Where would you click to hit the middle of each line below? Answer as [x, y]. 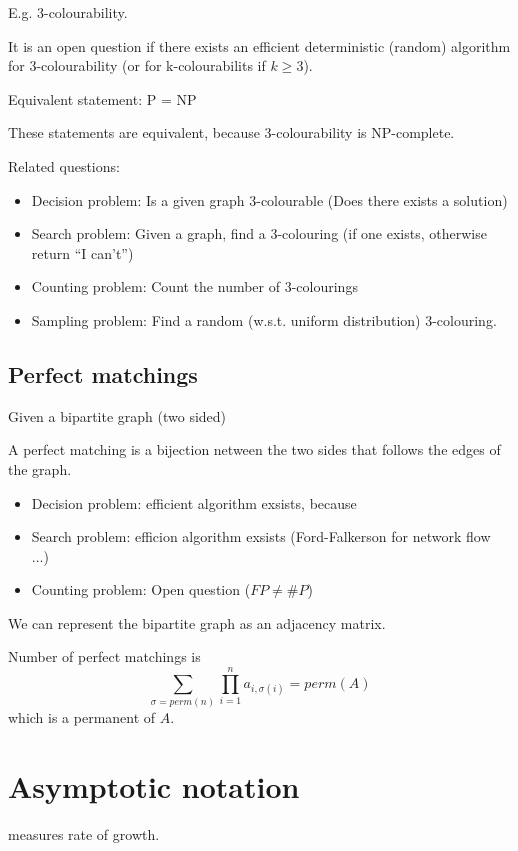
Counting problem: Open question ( [141, 589]
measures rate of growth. [84, 833]
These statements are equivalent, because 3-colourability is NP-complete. [231, 132]
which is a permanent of [82, 717]
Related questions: [64, 165]
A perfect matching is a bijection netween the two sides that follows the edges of [254, 449]
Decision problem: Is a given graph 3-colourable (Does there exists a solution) [269, 199]
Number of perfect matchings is [104, 656]
